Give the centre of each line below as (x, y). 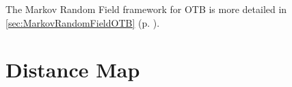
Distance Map (73, 70)
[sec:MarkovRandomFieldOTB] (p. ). (83, 22)
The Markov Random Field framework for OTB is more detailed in (146, 9)
